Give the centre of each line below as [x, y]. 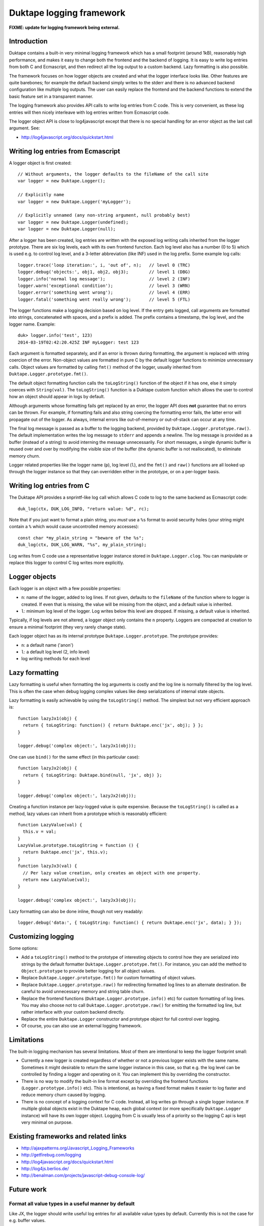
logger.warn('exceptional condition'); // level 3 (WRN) [104, 285]
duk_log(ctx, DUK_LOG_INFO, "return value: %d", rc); [83, 509]
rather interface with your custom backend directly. [73, 1012]
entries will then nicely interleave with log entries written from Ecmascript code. [89, 112]
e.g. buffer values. [27, 1220]
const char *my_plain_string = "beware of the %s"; [81, 538]
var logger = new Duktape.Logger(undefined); [73, 222]
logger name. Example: [32, 324]
